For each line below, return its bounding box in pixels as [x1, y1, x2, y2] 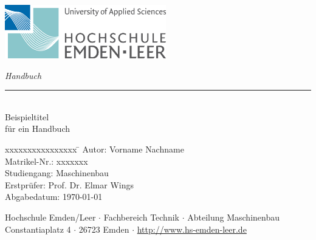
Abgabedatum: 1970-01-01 [5, 190, 103, 203]
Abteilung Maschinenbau [187, 211, 280, 224]
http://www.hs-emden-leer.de [137, 222, 247, 235]
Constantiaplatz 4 [5, 222, 71, 235]
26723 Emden [78, 222, 129, 235]
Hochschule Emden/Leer [5, 211, 96, 224]
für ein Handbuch [5, 122, 70, 135]
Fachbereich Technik [103, 211, 179, 224]
